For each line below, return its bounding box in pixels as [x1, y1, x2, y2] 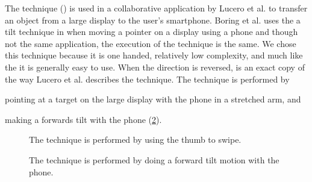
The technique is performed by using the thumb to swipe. [29, 133, 242, 146]
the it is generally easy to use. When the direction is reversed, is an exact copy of [5, 60, 305, 73]
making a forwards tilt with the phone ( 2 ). [5, 113, 162, 125]
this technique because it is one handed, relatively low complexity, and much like [5, 49, 303, 61]
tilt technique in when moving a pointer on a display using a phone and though [5, 25, 298, 38]
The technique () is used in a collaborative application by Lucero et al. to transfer [5, 2, 308, 14]
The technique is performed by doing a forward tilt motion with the [29, 153, 279, 166]
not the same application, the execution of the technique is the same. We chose [5, 37, 296, 49]
